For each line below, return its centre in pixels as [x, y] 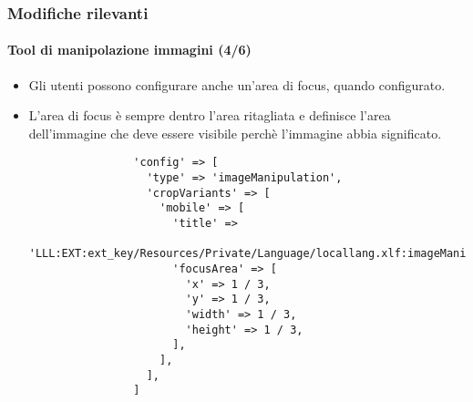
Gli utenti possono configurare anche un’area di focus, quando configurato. [237, 84]
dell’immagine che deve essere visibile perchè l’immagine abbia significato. [235, 133]
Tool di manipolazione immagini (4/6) [129, 50]
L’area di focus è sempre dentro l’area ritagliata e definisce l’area [210, 115]
